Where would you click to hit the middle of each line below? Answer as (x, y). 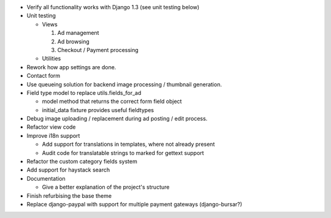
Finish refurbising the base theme (69, 195)
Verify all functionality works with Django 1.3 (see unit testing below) (113, 7)
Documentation (46, 178)
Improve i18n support (53, 135)
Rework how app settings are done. (71, 67)
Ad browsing (74, 41)
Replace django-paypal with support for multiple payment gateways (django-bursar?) (134, 204)
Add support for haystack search (68, 170)
